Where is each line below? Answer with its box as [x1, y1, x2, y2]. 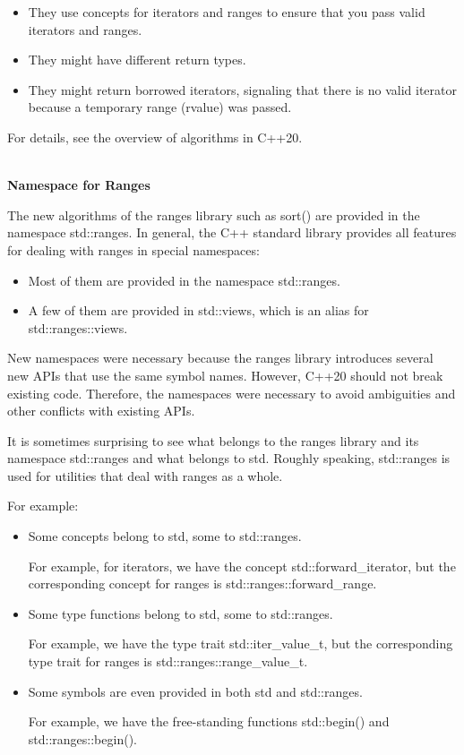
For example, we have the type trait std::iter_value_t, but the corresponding [28, 634, 453, 653]
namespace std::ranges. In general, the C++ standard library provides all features [7, 223, 457, 242]
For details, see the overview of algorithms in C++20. [7, 127, 303, 146]
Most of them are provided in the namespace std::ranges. [28, 270, 340, 289]
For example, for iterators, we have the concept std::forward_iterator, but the [28, 556, 456, 575]
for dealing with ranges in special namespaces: [7, 240, 260, 259]
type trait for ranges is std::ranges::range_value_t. [28, 652, 308, 671]
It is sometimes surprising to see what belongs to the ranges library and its [7, 431, 419, 450]
